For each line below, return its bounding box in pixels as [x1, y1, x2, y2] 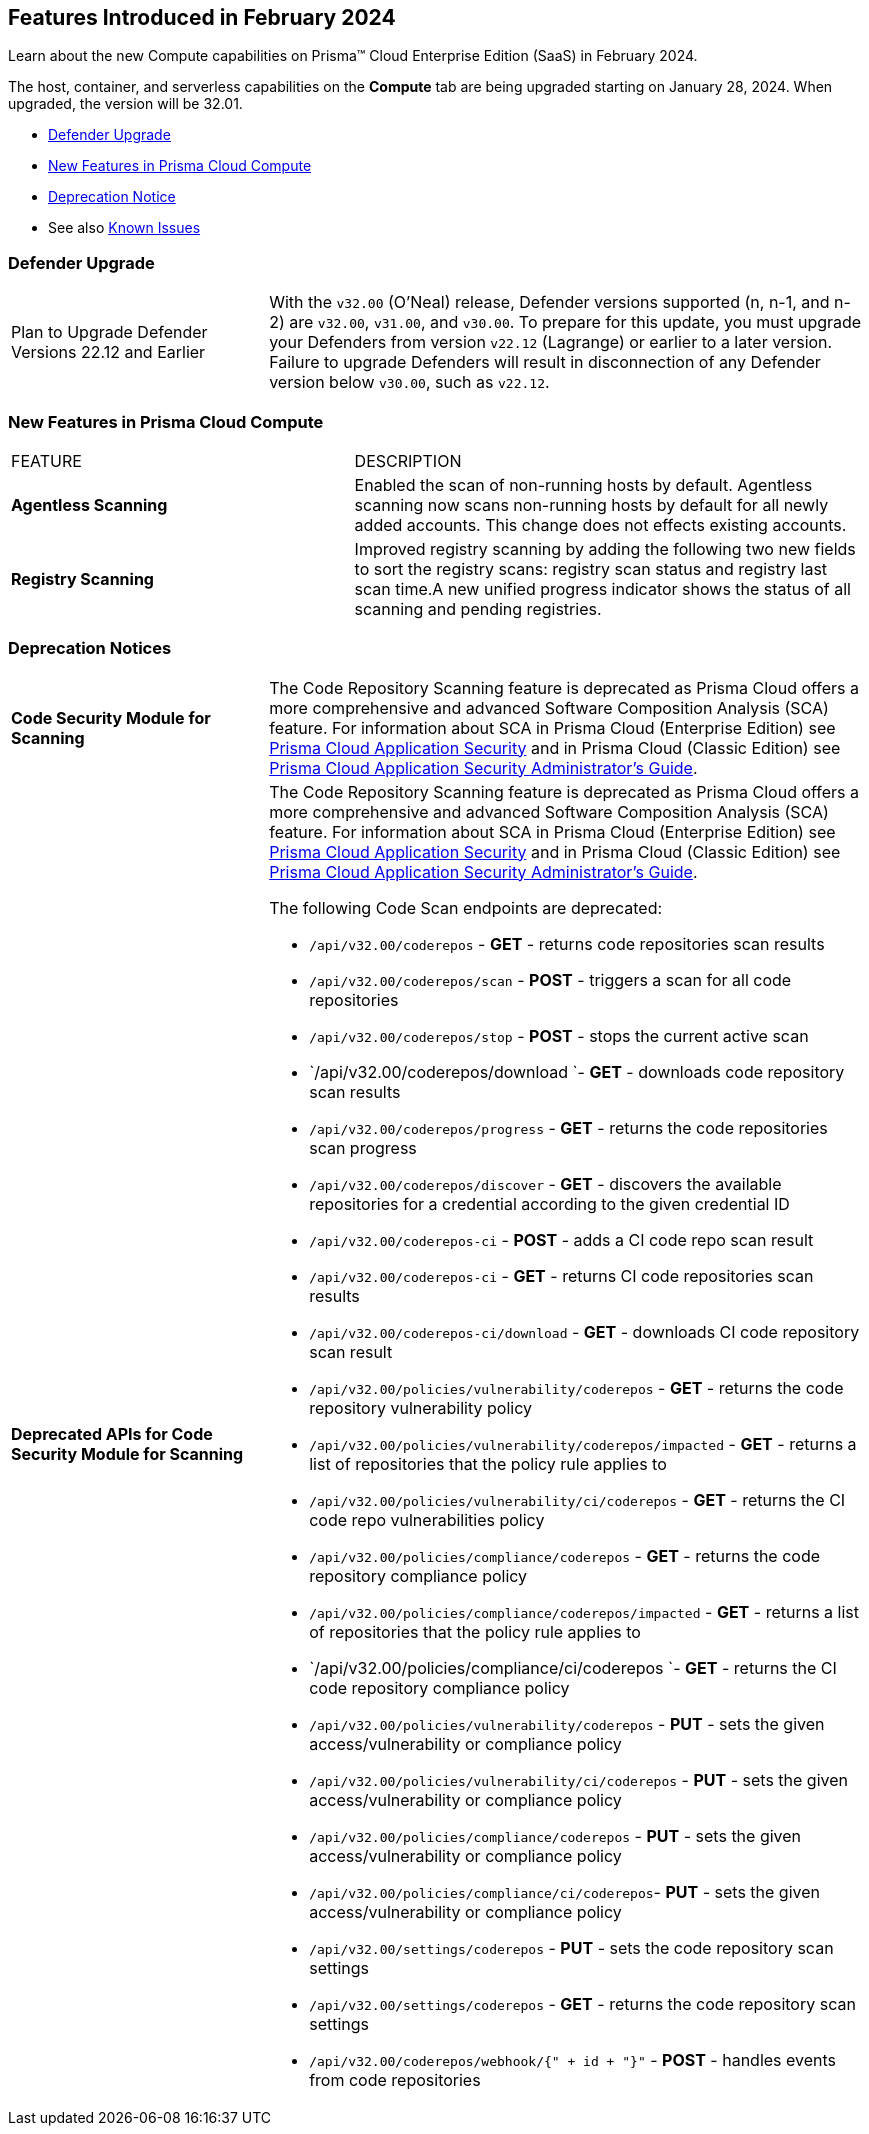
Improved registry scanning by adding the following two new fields [354, 538, 856, 559]
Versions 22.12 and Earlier [11, 342, 206, 363]
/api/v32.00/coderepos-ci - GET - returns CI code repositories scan [309, 1265, 814, 1286]
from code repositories [309, 2069, 481, 2090]
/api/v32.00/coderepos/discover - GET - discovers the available [309, 1173, 782, 1194]
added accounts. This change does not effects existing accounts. [354, 514, 847, 535]
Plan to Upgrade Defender [11, 322, 208, 343]
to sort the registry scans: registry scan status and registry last [354, 558, 828, 579]
